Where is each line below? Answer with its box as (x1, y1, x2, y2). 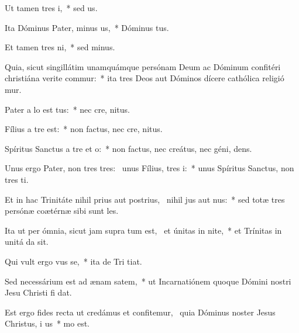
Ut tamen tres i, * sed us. (5, 2, 98, 13)
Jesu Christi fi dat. (5, 286, 72, 299)
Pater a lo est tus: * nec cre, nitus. (5, 103, 130, 115)
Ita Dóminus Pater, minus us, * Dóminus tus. (5, 21, 169, 33)
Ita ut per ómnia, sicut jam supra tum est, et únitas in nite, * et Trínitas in (5, 224, 282, 236)
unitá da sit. (5, 235, 49, 248)
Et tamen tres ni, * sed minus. (5, 41, 115, 53)
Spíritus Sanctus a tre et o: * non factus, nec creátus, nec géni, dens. (5, 142, 252, 154)
